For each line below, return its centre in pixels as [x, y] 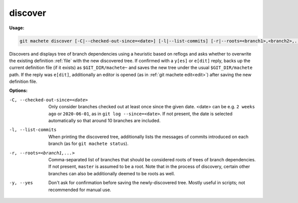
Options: [18, 91]
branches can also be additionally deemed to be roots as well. [112, 173]
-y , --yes [21, 183]
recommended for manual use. [80, 190]
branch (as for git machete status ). [88, 143]
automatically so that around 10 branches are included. [105, 121]
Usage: [17, 28]
